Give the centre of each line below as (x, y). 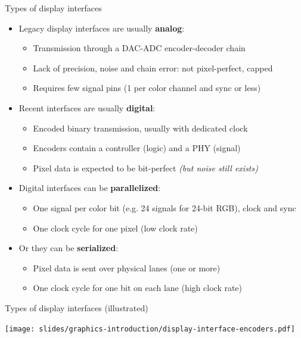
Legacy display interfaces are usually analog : (102, 28)
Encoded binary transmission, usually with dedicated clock (140, 128)
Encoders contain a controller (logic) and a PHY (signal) (137, 148)
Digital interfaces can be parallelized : (90, 188)
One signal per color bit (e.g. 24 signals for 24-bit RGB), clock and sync (165, 207)
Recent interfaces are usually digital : (87, 107)
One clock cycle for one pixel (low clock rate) (115, 228)
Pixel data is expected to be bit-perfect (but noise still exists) (145, 168)
